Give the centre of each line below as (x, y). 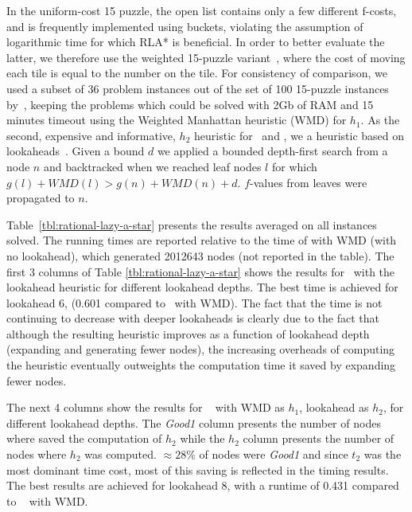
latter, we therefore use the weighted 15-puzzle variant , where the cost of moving (206, 57)
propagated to (41, 198)
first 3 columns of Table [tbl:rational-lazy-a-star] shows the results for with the (201, 271)
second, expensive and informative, (91, 135)
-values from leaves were (309, 182)
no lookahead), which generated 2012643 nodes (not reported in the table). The (200, 255)
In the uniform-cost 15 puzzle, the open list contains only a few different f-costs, (202, 10)
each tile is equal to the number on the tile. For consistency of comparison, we (197, 73)
